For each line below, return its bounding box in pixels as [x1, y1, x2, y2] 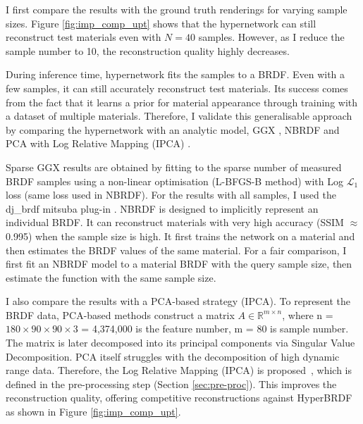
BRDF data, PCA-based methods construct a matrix [6, 307, 235, 322]
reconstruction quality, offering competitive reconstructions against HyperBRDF [6, 390, 352, 405]
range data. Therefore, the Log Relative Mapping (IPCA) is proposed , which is [6, 363, 352, 378]
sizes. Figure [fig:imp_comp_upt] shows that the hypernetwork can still [6, 15, 316, 30]
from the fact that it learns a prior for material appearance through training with [6, 94, 358, 109]
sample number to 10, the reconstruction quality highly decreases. [6, 43, 290, 58]
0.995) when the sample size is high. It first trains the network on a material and [6, 228, 355, 243]
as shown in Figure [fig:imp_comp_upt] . [6, 404, 181, 419]
